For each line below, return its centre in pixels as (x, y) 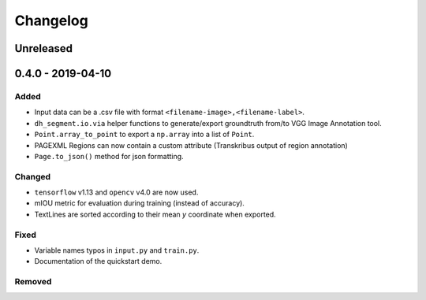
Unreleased (44, 48)
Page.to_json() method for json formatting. (109, 156)
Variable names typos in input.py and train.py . (117, 250)
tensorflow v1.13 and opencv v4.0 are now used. (116, 192)
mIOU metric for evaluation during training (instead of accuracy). (139, 203)
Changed (33, 176)
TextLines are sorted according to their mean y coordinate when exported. (155, 214)
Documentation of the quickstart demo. (98, 261)
